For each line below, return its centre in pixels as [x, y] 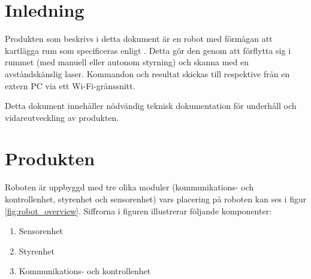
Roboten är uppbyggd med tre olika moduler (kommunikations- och [129, 187]
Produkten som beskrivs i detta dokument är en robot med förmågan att [139, 39]
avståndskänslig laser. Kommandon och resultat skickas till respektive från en [147, 73]
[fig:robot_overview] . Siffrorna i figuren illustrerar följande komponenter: [138, 210]
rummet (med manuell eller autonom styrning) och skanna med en [127, 62]
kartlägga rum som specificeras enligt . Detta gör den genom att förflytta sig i [148, 50]
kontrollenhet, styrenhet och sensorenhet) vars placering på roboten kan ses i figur [156, 199]
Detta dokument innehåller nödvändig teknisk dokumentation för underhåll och [151, 106]
